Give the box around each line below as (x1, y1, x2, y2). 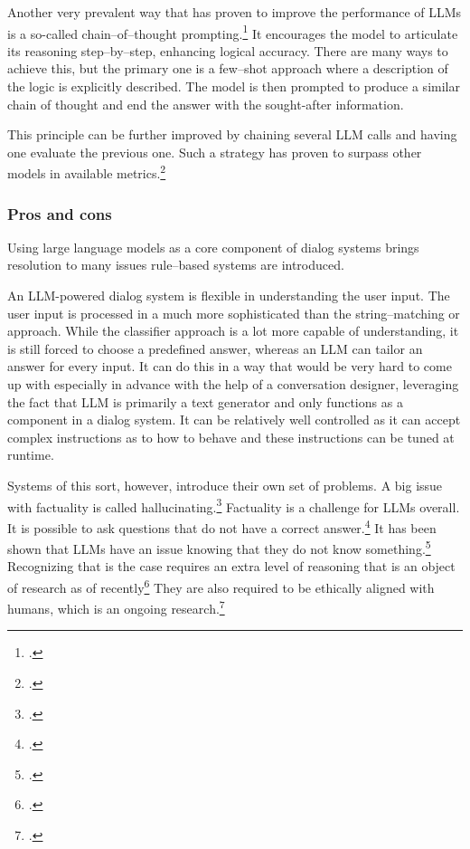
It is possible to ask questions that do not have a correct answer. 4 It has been (7, 515, 437, 537)
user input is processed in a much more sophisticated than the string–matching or (7, 303, 460, 322)
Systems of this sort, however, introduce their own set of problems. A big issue (7, 476, 443, 494)
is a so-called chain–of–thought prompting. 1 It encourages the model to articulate (7, 21, 458, 43)
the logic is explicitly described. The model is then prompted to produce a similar (7, 77, 460, 96)
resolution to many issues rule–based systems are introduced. (7, 255, 344, 274)
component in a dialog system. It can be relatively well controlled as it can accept (7, 410, 461, 429)
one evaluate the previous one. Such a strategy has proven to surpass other (7, 142, 422, 161)
